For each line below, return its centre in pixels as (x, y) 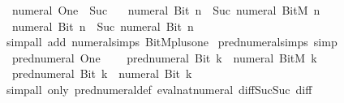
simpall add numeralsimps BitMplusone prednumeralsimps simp (172, 42)
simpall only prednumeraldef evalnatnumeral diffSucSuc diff (159, 89)
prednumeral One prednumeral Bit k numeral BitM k (164, 57)
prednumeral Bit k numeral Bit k (102, 73)
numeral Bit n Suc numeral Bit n (103, 26)
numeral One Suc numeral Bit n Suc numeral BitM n (166, 10)
